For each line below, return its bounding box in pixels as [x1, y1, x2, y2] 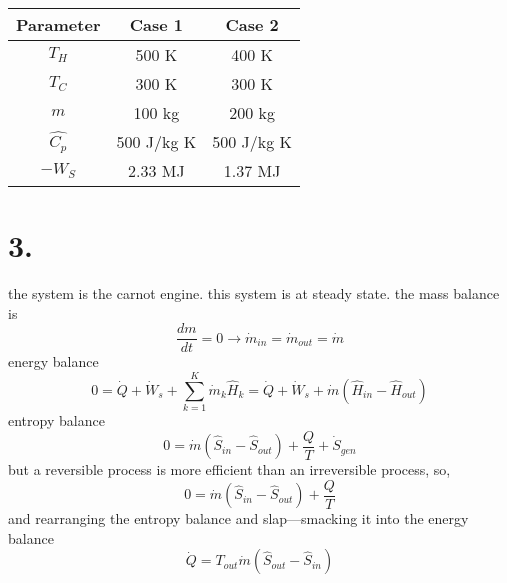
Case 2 [225, 13, 279, 36]
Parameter [16, 13, 101, 36]
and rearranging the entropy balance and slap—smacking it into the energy [8, 508, 469, 529]
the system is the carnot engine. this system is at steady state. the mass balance [8, 283, 500, 304]
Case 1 [129, 13, 183, 36]
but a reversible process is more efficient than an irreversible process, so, [8, 459, 451, 480]
